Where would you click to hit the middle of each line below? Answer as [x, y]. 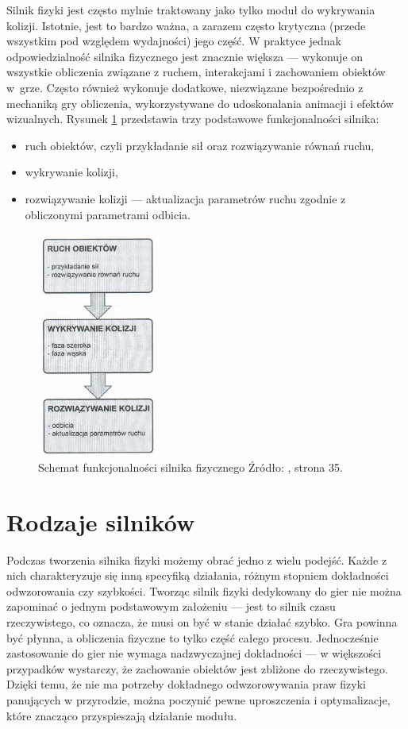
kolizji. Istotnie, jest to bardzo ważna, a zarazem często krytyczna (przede [186, 25]
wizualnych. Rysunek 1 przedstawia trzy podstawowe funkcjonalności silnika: [193, 119]
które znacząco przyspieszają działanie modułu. [122, 715]
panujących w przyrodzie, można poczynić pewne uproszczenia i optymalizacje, [198, 699]
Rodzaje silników [101, 521]
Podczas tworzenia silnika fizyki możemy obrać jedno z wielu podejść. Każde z [197, 559]
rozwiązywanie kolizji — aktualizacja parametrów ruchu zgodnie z [185, 198]
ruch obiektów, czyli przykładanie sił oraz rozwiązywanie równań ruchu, [200, 145]
